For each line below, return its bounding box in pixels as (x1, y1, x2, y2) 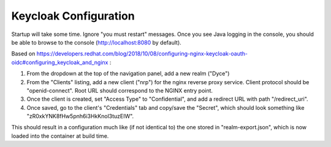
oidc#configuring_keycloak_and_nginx (11, 59, 108, 66)
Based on (11, 50, 36, 57)
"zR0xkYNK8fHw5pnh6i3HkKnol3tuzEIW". (26, 113, 134, 120)
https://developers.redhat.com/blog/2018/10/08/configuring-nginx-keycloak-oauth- (36, 50, 248, 57)
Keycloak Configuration (11, 9, 135, 23)
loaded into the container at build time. (11, 132, 109, 140)
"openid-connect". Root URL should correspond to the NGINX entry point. (26, 87, 213, 94)
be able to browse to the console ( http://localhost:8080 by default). (11, 38, 182, 46)
